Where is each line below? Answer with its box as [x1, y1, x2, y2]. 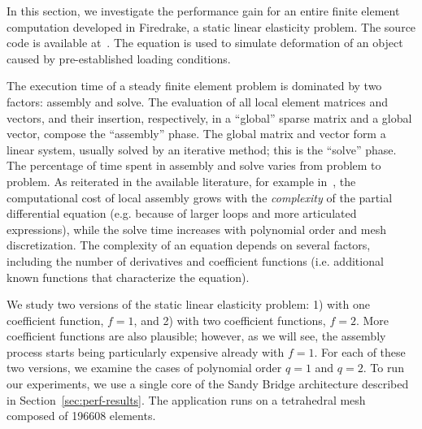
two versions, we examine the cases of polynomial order [7, 359, 282, 376]
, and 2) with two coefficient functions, [133, 311, 326, 328]
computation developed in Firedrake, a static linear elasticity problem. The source [7, 18, 416, 35]
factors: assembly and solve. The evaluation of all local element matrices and [7, 93, 389, 110]
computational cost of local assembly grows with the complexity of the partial [7, 188, 393, 206]
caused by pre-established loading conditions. [7, 50, 231, 67]
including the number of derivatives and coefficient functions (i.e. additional [7, 252, 384, 269]
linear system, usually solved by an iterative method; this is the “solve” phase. [7, 141, 397, 158]
